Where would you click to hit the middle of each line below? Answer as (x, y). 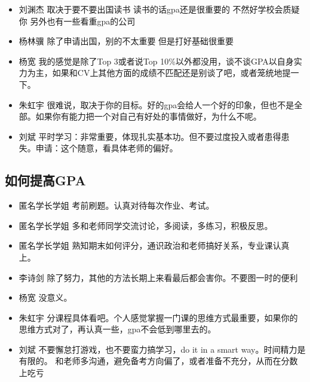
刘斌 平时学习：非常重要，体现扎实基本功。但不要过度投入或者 (142, 136)
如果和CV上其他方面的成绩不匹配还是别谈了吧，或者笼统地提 (171, 73)
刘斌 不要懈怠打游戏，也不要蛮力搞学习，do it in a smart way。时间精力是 (162, 349)
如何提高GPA (45, 180)
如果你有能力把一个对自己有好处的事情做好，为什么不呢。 (148, 116)
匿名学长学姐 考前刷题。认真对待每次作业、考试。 (116, 205)
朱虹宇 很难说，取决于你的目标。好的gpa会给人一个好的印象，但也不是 (156, 104)
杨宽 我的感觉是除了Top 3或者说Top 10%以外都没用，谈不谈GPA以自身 (156, 61)
